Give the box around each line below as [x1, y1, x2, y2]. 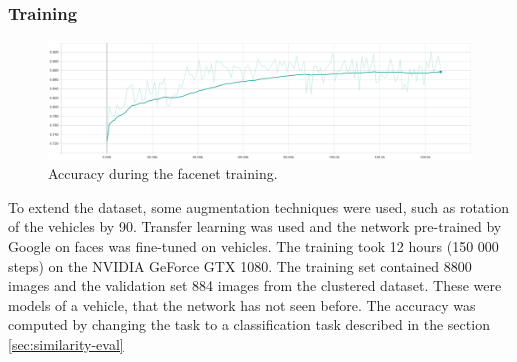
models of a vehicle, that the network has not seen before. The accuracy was [8, 294, 476, 315]
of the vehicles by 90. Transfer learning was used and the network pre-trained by [8, 216, 502, 237]
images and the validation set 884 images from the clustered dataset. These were [8, 275, 502, 296]
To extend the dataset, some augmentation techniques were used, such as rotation [8, 196, 509, 217]
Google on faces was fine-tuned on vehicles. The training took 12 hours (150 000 [8, 236, 499, 257]
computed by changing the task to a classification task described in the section [8, 314, 490, 335]
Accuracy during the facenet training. [48, 163, 278, 184]
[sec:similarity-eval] [8, 333, 124, 354]
